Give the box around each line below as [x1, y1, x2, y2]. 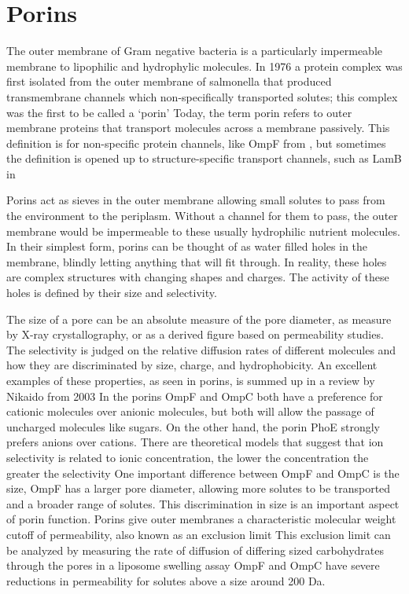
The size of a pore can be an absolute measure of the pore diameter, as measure [6, 310, 392, 327]
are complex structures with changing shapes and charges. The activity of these [6, 269, 389, 285]
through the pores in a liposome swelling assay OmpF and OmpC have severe [6, 557, 380, 574]
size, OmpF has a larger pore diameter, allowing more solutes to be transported [6, 480, 391, 497]
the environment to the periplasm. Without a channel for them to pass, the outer [6, 207, 398, 224]
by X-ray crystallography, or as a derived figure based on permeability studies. [6, 326, 384, 343]
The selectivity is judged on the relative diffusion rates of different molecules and [6, 341, 396, 357]
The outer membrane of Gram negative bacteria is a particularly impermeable [6, 42, 382, 59]
